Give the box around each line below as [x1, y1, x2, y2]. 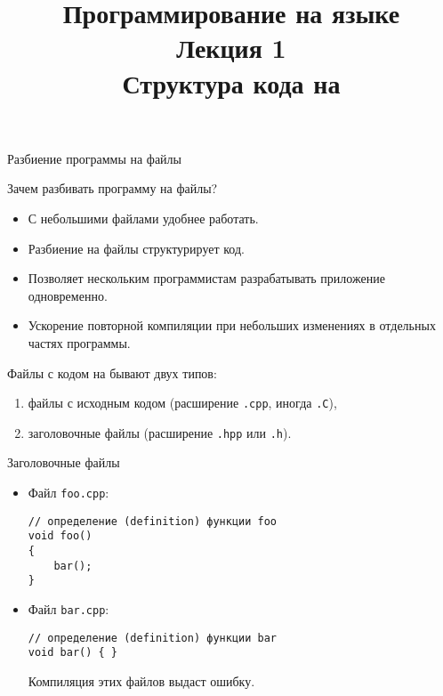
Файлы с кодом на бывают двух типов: [7, 363, 217, 382]
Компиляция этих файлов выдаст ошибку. [28, 671, 255, 690]
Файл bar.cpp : [28, 599, 109, 618]
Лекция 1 [176, 29, 286, 66]
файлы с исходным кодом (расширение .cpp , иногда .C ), [28, 393, 337, 412]
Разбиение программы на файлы [7, 149, 181, 167]
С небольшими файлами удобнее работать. [28, 208, 259, 227]
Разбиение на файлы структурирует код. [28, 239, 245, 257]
